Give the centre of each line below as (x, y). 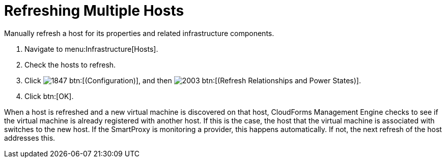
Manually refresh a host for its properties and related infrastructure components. (139, 33)
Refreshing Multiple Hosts (94, 11)
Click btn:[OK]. (49, 96)
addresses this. (30, 138)
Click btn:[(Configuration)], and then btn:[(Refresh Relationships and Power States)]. (193, 80)
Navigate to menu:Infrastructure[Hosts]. (91, 49)
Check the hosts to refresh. (70, 64)
